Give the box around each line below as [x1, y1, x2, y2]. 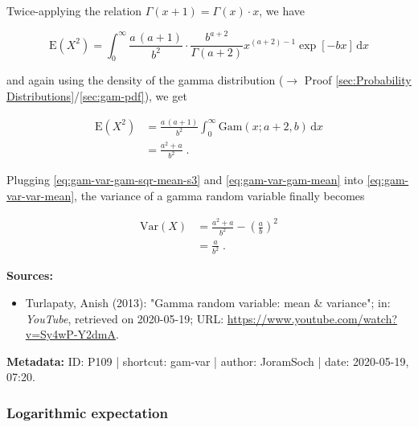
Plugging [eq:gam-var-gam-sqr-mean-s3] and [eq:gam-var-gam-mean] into [6, 171, 363, 188]
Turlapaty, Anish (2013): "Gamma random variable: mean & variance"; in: [25, 294, 391, 311]
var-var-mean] [6, 187, 75, 204]
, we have [259, 2, 305, 18]
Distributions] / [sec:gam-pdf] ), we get [6, 87, 187, 104]
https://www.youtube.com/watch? [227, 310, 398, 326]
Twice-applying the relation [6, 2, 142, 18]
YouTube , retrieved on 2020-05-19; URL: [25, 310, 224, 326]
